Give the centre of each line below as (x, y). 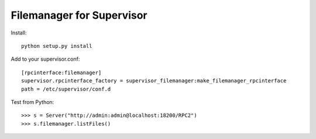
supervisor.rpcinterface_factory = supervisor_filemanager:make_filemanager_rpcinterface (154, 81)
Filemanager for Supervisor (79, 15)
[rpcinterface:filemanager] (61, 72)
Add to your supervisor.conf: (45, 59)
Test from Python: (32, 102)
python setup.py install (57, 46)
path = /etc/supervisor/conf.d (66, 89)
